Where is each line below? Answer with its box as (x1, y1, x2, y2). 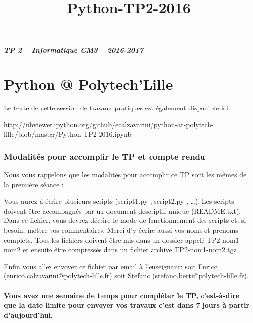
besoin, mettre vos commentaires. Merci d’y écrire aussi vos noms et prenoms (4, 225, 238, 235)
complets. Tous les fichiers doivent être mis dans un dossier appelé (4, 234, 205, 245)
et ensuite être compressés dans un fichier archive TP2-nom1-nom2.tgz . (23, 244, 241, 255)
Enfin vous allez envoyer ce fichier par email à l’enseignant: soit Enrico (4, 261, 218, 271)
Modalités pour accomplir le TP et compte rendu (4, 150, 205, 162)
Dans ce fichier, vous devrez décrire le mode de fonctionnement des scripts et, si (4, 215, 246, 225)
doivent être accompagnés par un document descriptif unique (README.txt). (4, 205, 241, 215)
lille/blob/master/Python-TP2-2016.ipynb (4, 129, 132, 139)
